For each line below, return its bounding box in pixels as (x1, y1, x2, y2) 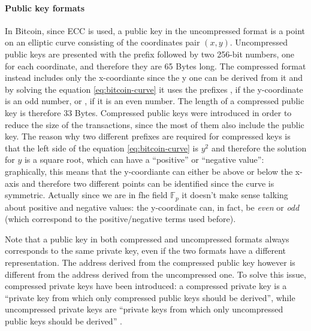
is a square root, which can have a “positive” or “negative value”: (24, 153, 264, 166)
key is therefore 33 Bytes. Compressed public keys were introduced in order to (5, 106, 292, 119)
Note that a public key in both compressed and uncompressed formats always (5, 232, 289, 245)
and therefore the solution (211, 141, 307, 154)
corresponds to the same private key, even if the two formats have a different (5, 244, 286, 257)
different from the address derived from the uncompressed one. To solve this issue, (5, 268, 306, 280)
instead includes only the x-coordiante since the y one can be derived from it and (5, 71, 303, 84)
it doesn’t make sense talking (182, 189, 288, 201)
